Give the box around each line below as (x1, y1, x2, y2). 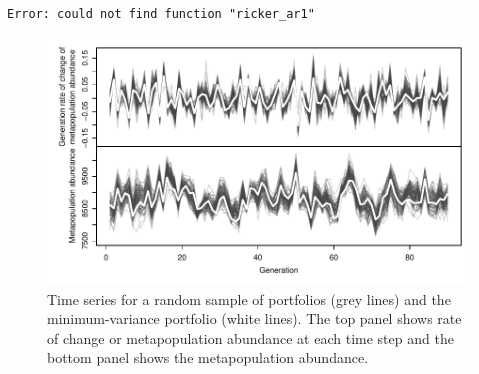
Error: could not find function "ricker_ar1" (7, 7, 315, 21)
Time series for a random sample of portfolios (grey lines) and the (47, 288, 451, 309)
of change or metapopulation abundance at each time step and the (47, 327, 454, 348)
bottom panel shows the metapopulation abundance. (47, 347, 369, 368)
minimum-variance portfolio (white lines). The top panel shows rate (47, 308, 462, 329)
